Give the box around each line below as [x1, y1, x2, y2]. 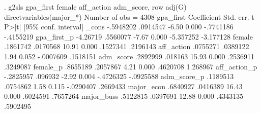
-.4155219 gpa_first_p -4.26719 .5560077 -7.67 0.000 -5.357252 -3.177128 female [4, 31, 253, 42]
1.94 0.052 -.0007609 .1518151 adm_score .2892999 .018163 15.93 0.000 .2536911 [4, 51, 255, 61]
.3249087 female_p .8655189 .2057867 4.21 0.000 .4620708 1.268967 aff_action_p [4, 61, 257, 71]
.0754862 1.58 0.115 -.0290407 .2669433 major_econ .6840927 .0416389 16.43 [4, 81, 243, 91]
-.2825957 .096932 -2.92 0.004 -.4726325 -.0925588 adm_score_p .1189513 [4, 71, 234, 82]
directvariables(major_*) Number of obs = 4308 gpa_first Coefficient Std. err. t [4, 11, 254, 22]
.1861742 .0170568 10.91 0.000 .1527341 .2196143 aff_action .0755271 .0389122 [4, 41, 249, 52]
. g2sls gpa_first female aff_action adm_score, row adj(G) [4, 2, 187, 12]
